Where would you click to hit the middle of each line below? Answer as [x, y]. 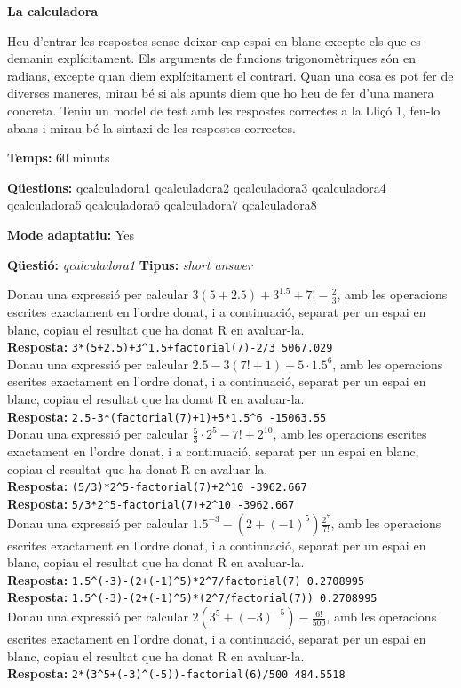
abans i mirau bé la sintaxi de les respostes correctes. [151, 127]
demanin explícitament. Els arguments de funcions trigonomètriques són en [211, 58]
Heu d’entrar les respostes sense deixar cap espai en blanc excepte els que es [214, 40]
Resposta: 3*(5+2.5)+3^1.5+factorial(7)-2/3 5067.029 [170, 347]
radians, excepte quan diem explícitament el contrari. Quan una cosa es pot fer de [230, 75]
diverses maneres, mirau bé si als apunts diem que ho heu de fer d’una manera [221, 93]
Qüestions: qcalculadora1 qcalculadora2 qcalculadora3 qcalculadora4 [197, 187]
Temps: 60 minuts [59, 158]
